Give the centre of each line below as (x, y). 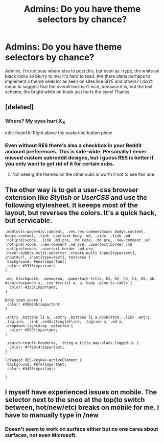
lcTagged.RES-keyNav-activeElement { (44, 360)
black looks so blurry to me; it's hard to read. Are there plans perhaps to (78, 76)
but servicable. (29, 221)
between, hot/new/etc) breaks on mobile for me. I (82, 408)
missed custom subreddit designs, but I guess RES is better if (79, 158)
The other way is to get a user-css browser (72, 190)
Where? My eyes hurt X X (35, 121)
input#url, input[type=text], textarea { (48, 257)
